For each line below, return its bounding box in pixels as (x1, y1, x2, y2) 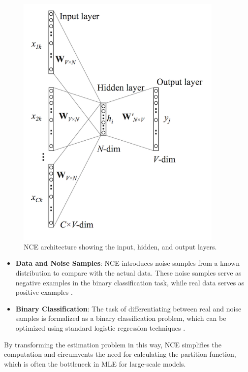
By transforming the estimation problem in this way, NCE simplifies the (4, 339, 221, 349)
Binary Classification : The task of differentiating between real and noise (15, 303, 242, 313)
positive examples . (15, 287, 73, 297)
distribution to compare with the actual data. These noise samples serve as (15, 268, 242, 278)
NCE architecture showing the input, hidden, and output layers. (24, 241, 217, 251)
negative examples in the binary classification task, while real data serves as (15, 277, 245, 287)
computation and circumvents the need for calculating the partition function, (4, 349, 236, 359)
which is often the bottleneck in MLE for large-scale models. (4, 358, 186, 369)
